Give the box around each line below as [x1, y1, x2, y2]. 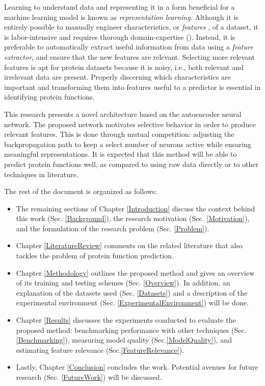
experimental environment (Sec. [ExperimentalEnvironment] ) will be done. [16, 297, 249, 308]
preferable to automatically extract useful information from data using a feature [4, 41, 253, 52]
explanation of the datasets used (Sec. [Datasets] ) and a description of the [16, 287, 248, 298]
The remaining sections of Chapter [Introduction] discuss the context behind [16, 203, 255, 213]
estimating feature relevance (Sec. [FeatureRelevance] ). [16, 344, 184, 355]
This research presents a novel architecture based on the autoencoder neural [4, 108, 242, 119]
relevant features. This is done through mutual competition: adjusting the [4, 129, 234, 139]
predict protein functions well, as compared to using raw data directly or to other [4, 158, 259, 169]
